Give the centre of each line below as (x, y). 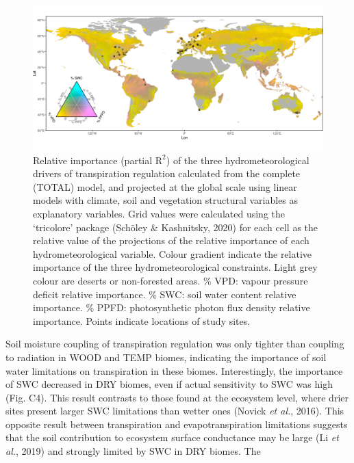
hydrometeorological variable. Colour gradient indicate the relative (173, 253)
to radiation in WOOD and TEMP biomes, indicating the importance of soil (166, 357)
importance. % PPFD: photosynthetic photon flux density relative (172, 307)
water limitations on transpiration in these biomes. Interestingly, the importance (174, 370)
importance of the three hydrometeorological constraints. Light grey (175, 267)
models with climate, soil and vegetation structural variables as (166, 200)
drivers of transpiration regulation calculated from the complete (167, 173)
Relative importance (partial (93, 160)
